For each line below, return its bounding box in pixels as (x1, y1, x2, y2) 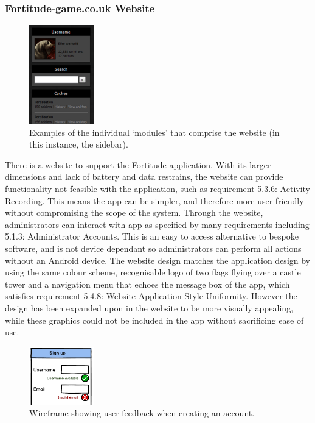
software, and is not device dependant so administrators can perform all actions (5, 241, 302, 254)
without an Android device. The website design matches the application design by (5, 254, 311, 266)
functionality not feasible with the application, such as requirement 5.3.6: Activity (5, 182, 311, 194)
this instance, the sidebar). (29, 138, 128, 151)
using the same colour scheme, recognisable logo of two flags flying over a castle (5, 266, 301, 279)
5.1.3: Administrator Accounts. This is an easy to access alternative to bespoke (5, 230, 299, 243)
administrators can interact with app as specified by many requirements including (5, 218, 310, 230)
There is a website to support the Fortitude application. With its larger (5, 158, 271, 171)
